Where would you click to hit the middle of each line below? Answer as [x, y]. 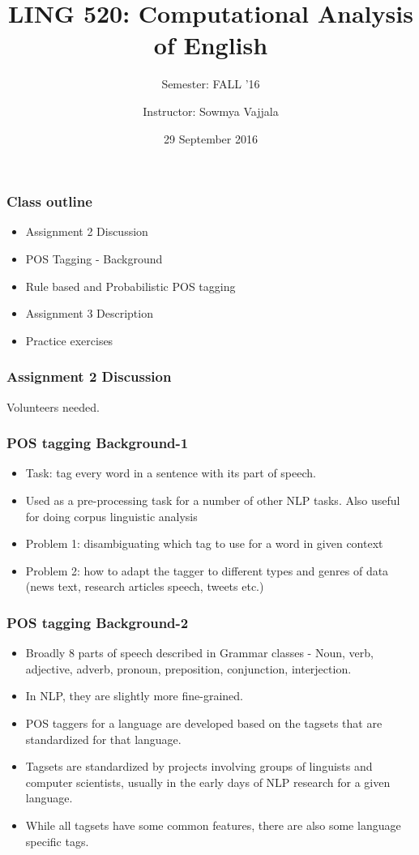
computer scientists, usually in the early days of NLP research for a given [208, 782]
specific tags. [57, 841]
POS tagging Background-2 [98, 622]
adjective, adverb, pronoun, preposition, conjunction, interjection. [188, 668]
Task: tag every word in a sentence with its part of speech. [171, 473]
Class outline [49, 201]
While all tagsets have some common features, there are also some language [213, 825]
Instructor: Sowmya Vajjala [211, 111]
